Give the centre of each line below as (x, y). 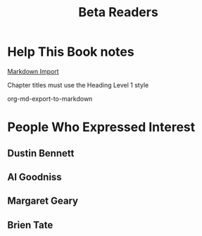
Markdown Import (33, 71)
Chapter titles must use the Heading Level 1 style (78, 85)
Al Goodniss (34, 177)
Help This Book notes (71, 52)
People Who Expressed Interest (101, 127)
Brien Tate (30, 225)
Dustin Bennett (41, 153)
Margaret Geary (43, 201)
